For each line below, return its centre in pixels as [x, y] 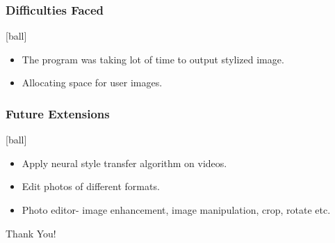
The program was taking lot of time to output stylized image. [153, 59]
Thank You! [31, 233]
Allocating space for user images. [92, 83]
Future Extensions [58, 113]
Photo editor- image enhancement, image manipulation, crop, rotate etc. [176, 210]
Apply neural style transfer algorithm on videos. [124, 163]
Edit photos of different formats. [91, 186]
